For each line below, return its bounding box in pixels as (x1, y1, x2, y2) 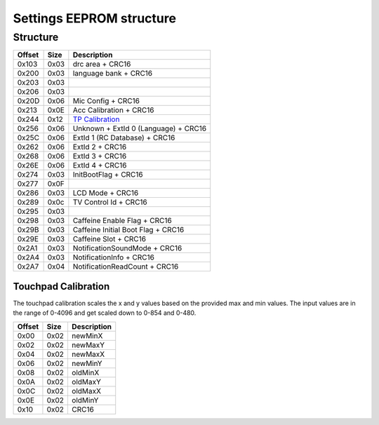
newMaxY (71, 340, 105, 350)
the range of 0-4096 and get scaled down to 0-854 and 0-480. (13, 309, 197, 317)
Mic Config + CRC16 (72, 96, 140, 106)
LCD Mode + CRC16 (72, 188, 139, 198)
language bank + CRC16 (72, 69, 153, 79)
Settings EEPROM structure (13, 11, 177, 26)
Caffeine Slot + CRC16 (72, 234, 147, 244)
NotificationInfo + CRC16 (72, 252, 154, 262)
